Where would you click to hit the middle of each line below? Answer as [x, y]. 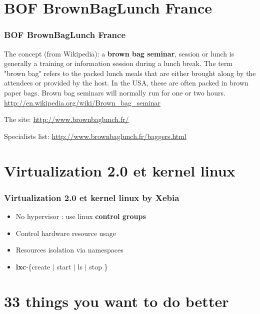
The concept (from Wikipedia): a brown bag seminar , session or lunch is [119, 53]
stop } [98, 266]
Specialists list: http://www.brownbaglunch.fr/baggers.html [95, 136]
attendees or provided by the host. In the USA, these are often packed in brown [126, 83]
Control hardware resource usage [66, 233]
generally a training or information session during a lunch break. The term [118, 63]
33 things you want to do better [116, 301]
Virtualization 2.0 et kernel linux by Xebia [92, 197]
